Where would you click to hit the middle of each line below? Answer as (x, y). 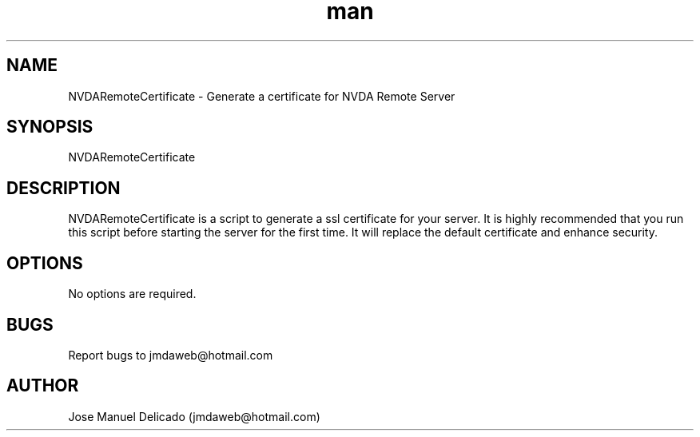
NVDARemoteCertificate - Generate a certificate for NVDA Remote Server (262, 96)
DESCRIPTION (64, 188)
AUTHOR (43, 386)
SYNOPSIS (50, 127)
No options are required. (132, 294)
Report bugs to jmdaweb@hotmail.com (171, 355)
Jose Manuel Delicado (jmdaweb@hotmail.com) (194, 416)
